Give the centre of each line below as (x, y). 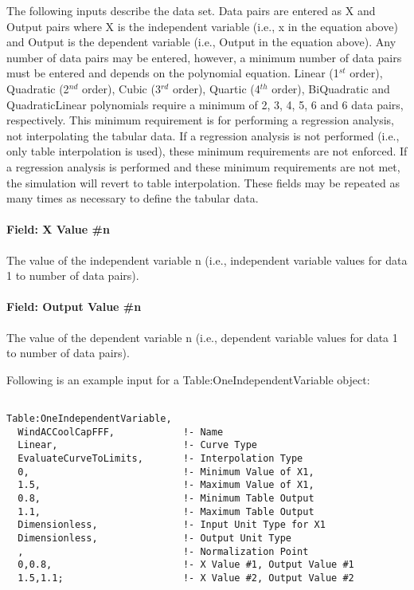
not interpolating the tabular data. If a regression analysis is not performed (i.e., (203, 135)
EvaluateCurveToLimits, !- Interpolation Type (160, 458)
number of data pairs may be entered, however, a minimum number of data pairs (204, 57)
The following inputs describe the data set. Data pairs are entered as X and (191, 10)
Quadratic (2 (38, 88)
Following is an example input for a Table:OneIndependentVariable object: (188, 379)
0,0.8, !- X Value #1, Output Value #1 (186, 565)
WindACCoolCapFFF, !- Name (121, 432)
